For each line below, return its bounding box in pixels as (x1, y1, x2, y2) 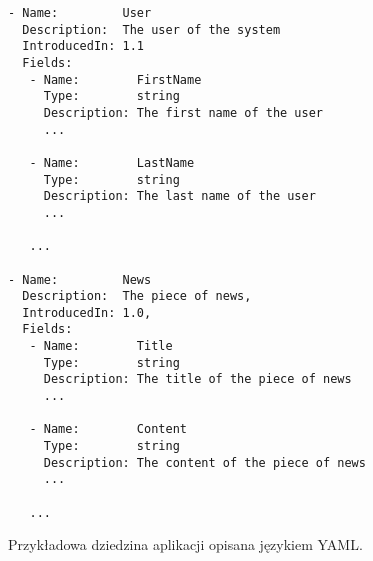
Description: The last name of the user (43, 189, 316, 204)
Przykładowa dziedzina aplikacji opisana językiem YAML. (8, 534, 363, 555)
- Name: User (8, 6, 152, 20)
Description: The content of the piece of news (43, 455, 366, 470)
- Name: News (8, 272, 152, 287)
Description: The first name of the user (43, 105, 323, 120)
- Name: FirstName (29, 72, 202, 87)
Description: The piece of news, (22, 289, 252, 304)
